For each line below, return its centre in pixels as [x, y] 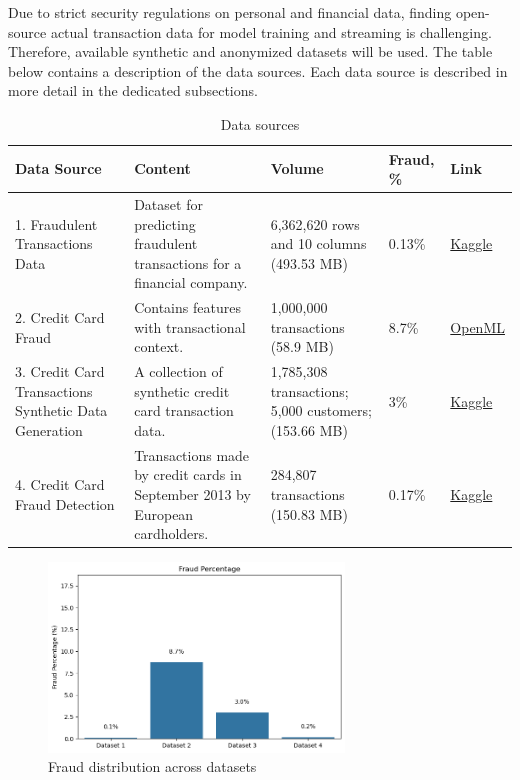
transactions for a [188, 262]
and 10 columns [318, 243]
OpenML [477, 326]
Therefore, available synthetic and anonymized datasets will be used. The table [250, 51]
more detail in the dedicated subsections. [133, 90]
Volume [297, 168]
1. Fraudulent [56, 223]
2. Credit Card [60, 317]
